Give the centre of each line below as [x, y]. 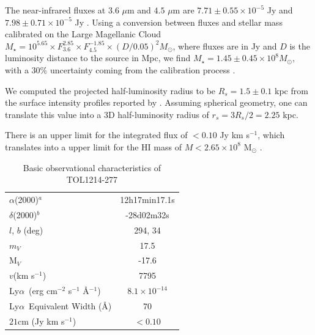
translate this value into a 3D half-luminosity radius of [107, 114]
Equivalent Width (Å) [70, 305]
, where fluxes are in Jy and [225, 46]
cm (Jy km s [41, 321]
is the [300, 46]
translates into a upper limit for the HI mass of [93, 146]
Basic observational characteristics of [92, 167]
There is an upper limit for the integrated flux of [96, 135]
